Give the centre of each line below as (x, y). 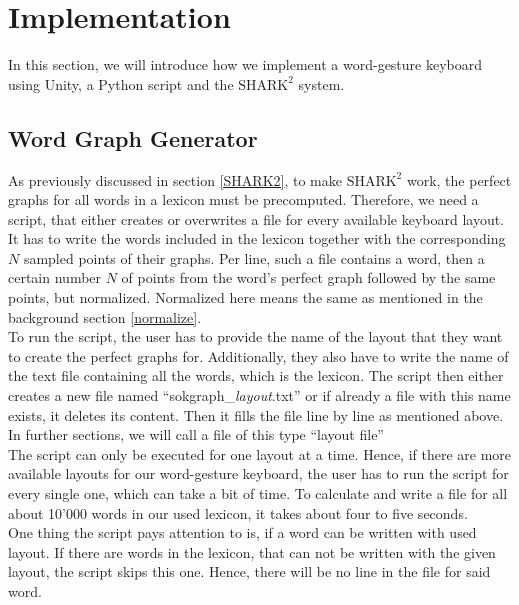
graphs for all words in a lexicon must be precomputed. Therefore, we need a (243, 199)
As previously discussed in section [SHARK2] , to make (175, 179)
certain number (55, 277)
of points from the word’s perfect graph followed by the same (308, 277)
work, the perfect (459, 179)
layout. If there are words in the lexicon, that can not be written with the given (252, 551)
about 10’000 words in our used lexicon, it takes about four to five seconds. (238, 512)
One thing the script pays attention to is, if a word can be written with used (242, 532)
